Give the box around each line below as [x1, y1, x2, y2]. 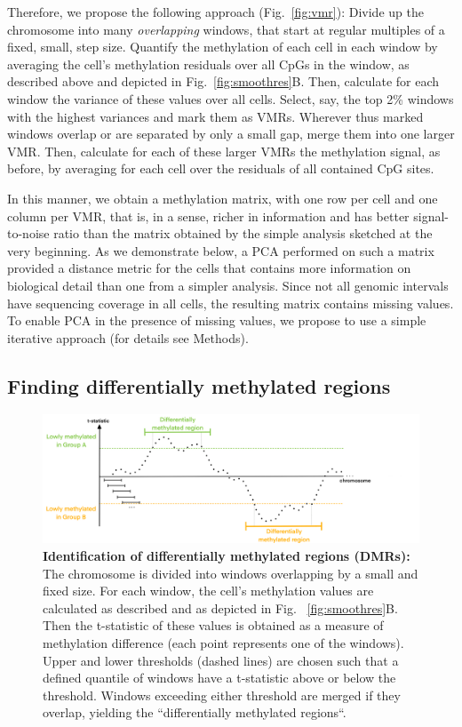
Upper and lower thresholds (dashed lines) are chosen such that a [43, 651, 399, 669]
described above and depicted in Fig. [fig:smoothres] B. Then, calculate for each [7, 72, 440, 91]
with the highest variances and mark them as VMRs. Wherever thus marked [7, 107, 424, 125]
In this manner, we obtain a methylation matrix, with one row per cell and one [7, 188, 438, 207]
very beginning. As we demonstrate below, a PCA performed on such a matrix [7, 241, 434, 260]
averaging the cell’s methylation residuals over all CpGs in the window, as [7, 54, 410, 73]
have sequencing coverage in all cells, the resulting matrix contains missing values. [7, 293, 454, 312]
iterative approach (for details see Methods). [7, 328, 249, 347]
